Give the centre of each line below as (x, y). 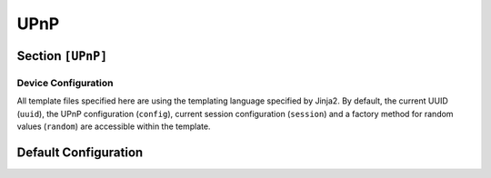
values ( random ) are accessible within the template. (114, 126)
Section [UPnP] (62, 56)
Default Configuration (80, 152)
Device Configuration (65, 83)
